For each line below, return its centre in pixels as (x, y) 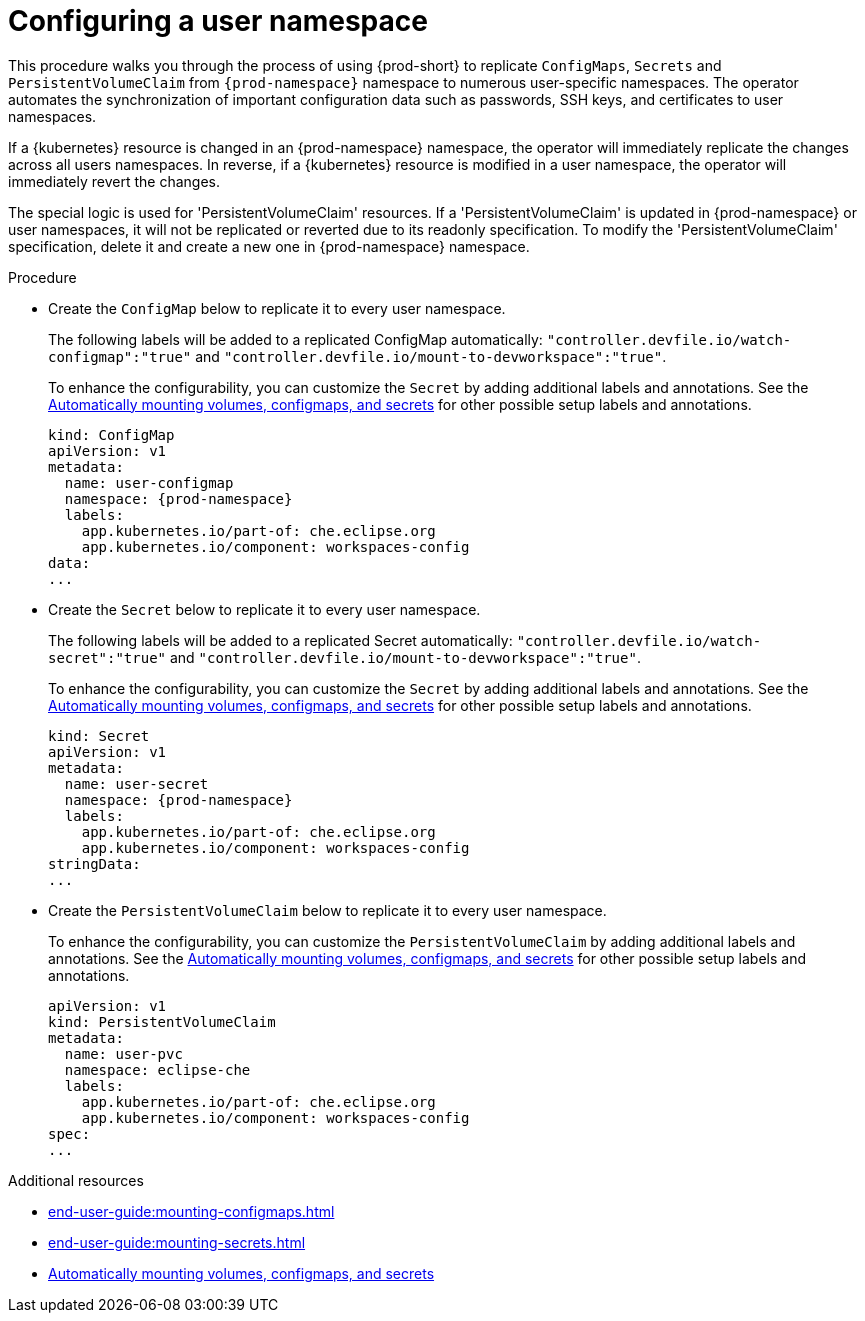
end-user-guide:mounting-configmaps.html (191, 1211)
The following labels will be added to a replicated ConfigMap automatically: (295, 339)
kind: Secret (99, 735)
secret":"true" (107, 657)
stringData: (94, 863)
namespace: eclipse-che (157, 1069)
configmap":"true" (120, 356)
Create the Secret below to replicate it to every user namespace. (264, 609)
